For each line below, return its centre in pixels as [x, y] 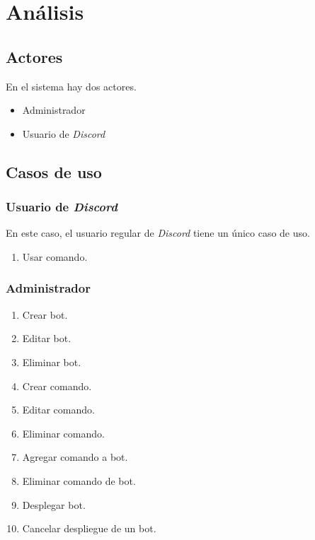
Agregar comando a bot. [75, 457]
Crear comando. [57, 386]
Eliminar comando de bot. [79, 480]
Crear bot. [45, 314]
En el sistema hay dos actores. [71, 86]
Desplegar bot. [54, 504]
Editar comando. [58, 410]
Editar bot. [47, 338]
